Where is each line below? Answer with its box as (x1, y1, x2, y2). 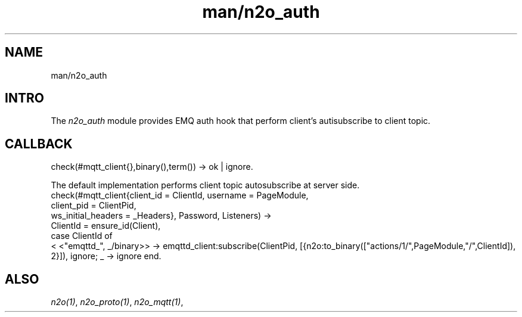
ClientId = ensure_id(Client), (51, 220, 161, 231)
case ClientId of (51, 231, 113, 241)
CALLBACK (5, 136, 73, 151)
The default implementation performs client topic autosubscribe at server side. (51, 180, 360, 191)
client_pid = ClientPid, (51, 200, 136, 211)
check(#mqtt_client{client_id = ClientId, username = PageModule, (51, 190, 309, 201)
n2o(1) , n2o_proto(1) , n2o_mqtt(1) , (51, 297, 184, 307)
